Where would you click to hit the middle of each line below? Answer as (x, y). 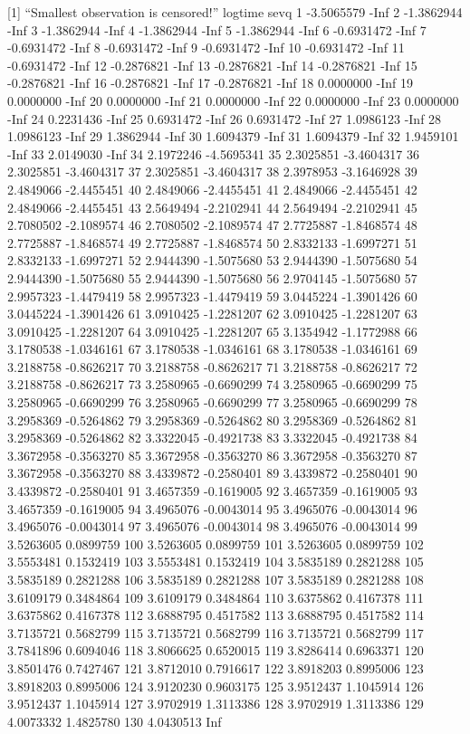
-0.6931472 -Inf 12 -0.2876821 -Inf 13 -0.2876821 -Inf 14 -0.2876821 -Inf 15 (212, 65)
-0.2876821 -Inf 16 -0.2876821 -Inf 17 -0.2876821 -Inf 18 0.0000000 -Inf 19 (210, 83)
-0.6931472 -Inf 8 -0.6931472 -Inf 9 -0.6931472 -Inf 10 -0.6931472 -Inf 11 (206, 48)
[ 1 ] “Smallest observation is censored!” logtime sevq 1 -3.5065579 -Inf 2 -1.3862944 (235, 12)
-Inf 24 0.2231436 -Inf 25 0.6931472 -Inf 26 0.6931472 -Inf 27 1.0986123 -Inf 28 (225, 118)
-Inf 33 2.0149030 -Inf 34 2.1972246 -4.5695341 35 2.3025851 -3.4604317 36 (213, 153)
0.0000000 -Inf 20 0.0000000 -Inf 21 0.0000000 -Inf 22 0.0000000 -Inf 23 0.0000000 (233, 100)
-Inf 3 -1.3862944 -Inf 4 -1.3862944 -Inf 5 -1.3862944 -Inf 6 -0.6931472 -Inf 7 (217, 29)
